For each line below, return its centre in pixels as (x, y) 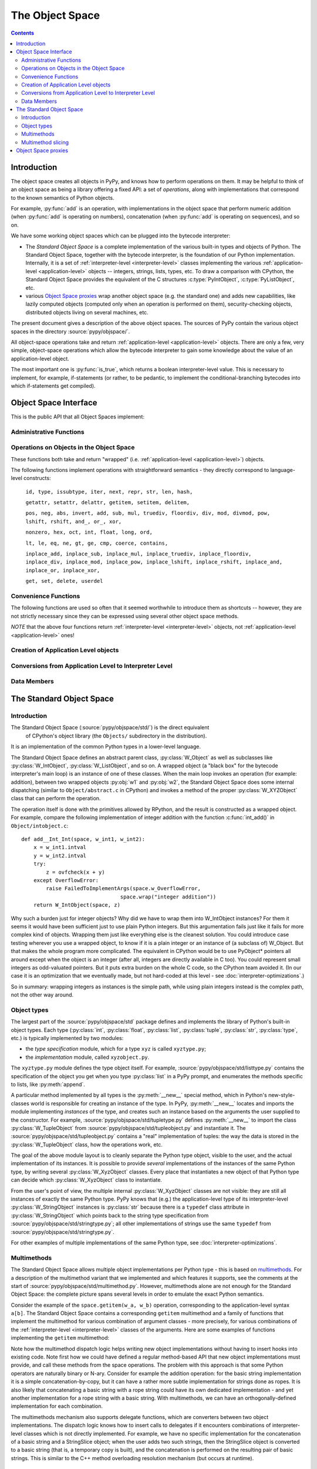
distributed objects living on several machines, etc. (87, 312)
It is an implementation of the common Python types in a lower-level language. (106, 747)
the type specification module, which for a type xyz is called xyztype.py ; (116, 1049)
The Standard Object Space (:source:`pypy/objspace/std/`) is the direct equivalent (110, 727)
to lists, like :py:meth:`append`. (48, 1084)
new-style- (281, 1095)
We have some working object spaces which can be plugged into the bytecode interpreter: (121, 236)
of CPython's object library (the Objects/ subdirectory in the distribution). (116, 736)
